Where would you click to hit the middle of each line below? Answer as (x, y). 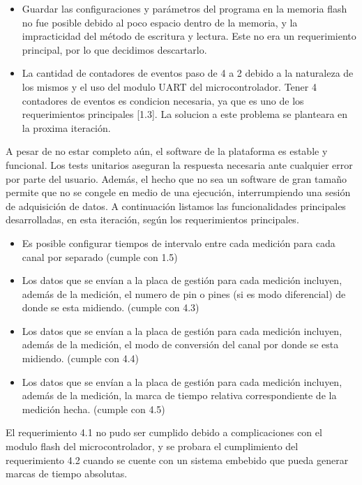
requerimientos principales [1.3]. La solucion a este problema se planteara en (185, 114)
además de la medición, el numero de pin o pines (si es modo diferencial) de (184, 293)
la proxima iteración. (66, 127)
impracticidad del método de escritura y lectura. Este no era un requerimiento (189, 36)
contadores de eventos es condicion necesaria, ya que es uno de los (163, 100)
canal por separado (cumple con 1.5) (100, 256)
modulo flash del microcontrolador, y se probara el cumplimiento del (152, 446)
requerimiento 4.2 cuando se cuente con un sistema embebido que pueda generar (177, 460)
